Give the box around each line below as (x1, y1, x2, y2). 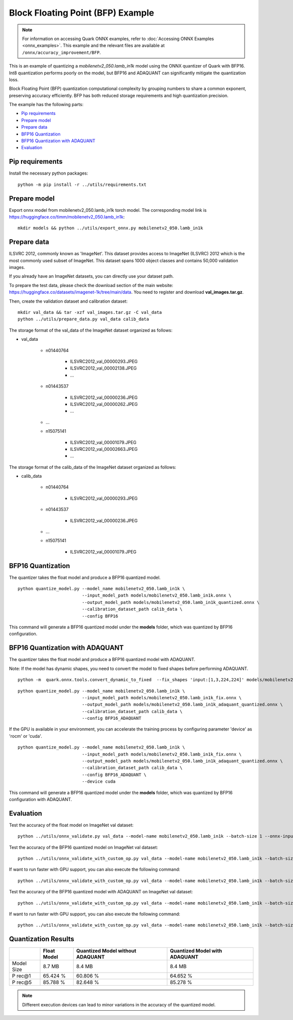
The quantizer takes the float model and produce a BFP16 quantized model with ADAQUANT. (9, 657, 195, 663)
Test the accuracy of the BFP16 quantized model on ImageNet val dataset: (9, 844, 158, 850)
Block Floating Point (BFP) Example (9, 7, 154, 18)
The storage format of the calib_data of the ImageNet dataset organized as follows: (9, 464, 177, 470)
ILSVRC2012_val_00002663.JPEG (70, 446, 138, 452)
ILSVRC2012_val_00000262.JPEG (70, 401, 138, 407)
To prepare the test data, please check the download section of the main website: (9, 282, 173, 288)
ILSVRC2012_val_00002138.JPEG (70, 365, 137, 371)
